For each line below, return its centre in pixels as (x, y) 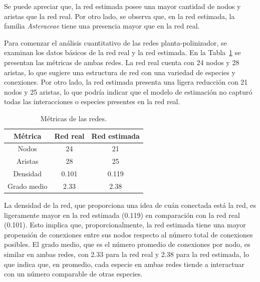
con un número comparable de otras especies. (73, 274)
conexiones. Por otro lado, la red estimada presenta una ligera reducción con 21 (126, 82)
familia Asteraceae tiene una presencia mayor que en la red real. (102, 26)
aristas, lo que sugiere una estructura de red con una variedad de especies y (120, 72)
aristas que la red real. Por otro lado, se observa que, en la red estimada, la (119, 16)
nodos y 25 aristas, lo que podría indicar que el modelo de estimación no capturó (128, 91)
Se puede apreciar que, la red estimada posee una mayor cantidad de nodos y (122, 6)
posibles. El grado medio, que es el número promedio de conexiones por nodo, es (127, 244)
